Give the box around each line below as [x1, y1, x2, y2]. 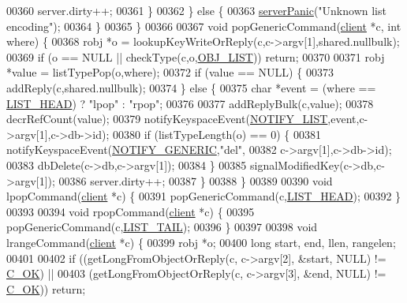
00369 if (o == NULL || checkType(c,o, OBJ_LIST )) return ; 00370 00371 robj [6, 48, 385, 65]
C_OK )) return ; [6, 280, 86, 297]
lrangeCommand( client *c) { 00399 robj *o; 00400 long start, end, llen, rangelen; [6, 234, 396, 250]
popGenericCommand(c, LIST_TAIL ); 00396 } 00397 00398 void [6, 219, 318, 235]
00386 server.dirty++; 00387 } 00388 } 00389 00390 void [58, 172, 333, 189]
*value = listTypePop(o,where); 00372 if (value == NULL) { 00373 [6, 64, 334, 80]
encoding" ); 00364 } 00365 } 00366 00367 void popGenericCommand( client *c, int [6, 17, 401, 34]
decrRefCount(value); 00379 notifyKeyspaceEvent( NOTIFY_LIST [6, 110, 328, 127]
